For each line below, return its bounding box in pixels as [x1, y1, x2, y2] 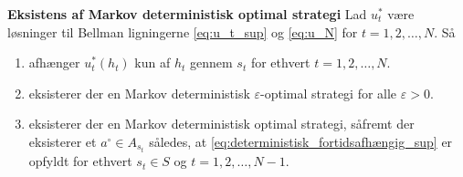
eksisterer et [28, 131, 97, 151]
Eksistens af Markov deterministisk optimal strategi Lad [7, 5, 367, 23]
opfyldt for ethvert [28, 151, 132, 171]
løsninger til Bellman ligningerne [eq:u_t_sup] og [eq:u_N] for [7, 22, 358, 41]
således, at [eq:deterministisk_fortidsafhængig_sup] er [149, 131, 453, 151]
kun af [134, 53, 171, 72]
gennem [190, 53, 233, 72]
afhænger [28, 53, 80, 72]
